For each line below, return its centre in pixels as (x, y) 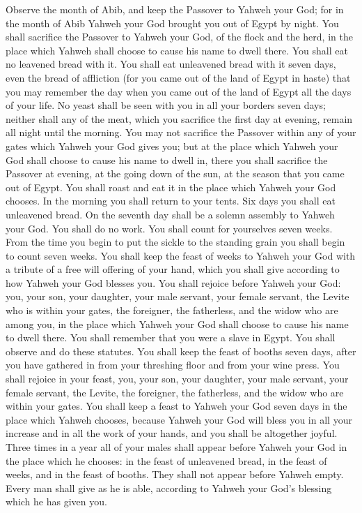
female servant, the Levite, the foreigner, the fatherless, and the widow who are (175, 392)
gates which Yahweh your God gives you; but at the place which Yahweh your (172, 146)
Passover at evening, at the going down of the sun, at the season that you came (175, 173)
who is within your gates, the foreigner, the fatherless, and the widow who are (172, 310)
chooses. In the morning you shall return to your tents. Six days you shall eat (171, 201)
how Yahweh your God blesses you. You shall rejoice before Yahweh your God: (173, 282)
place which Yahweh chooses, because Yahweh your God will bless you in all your (179, 419)
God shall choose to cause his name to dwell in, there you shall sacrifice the (167, 159)
